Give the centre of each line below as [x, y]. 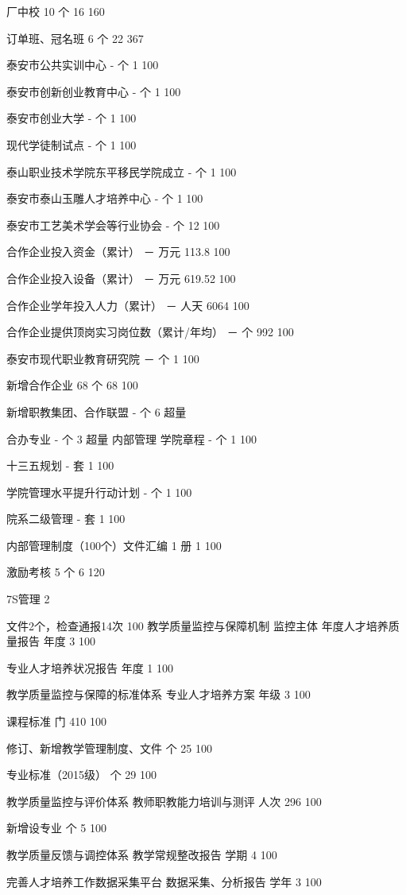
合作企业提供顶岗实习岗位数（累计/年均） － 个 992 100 [150, 332]
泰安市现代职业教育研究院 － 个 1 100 [103, 358]
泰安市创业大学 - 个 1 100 [72, 118]
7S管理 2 [28, 599]
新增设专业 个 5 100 [56, 828]
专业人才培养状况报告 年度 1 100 [90, 667]
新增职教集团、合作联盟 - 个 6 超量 [97, 411]
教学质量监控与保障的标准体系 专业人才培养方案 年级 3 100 [159, 694]
